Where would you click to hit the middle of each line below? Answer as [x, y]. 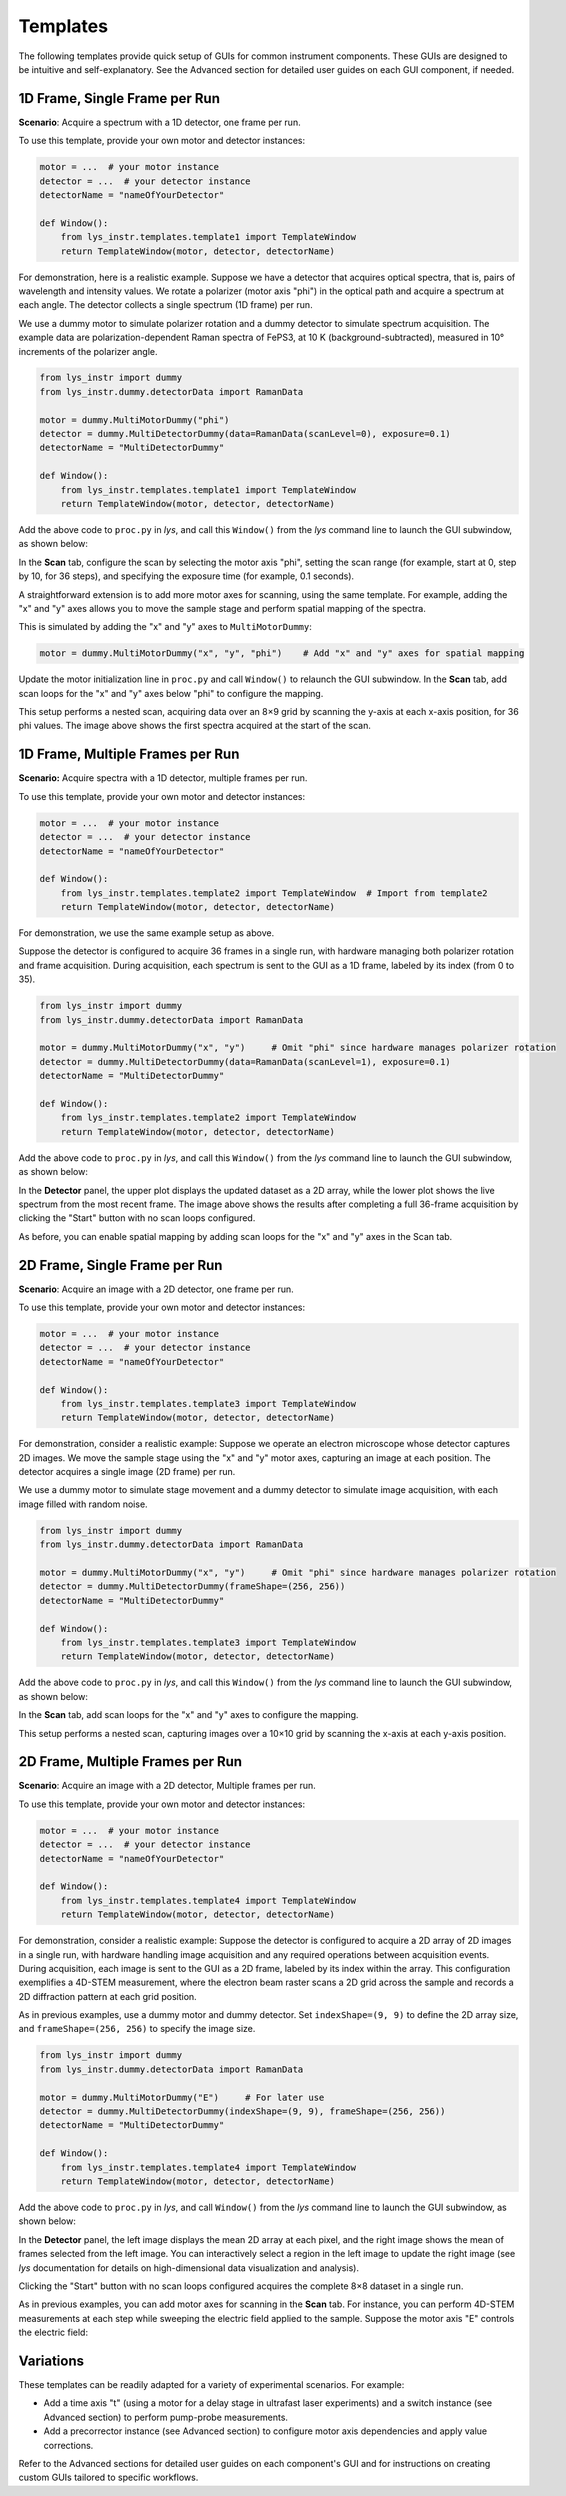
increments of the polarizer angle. [88, 351]
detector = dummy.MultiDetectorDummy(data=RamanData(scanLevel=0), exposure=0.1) [245, 434]
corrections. [68, 2445]
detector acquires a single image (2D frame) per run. [127, 1472]
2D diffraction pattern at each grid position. [107, 1996]
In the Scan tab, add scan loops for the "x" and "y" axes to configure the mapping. [188, 1715]
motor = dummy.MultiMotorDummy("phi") [134, 419]
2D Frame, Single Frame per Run [120, 1265]
